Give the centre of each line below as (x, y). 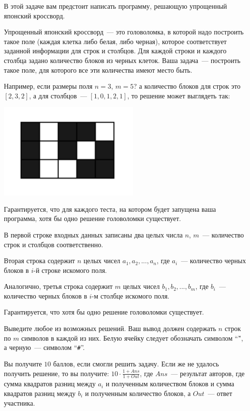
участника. (20, 403)
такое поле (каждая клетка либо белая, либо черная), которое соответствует (115, 41)
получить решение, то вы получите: (57, 373)
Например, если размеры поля (48, 86)
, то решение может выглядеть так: (179, 95)
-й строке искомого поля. (70, 270)
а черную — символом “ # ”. (44, 347)
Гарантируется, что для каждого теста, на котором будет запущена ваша (110, 209)
